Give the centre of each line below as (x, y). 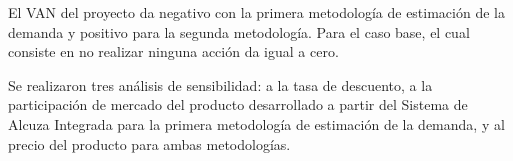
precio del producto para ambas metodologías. (149, 143)
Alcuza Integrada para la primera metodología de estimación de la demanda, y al (256, 123)
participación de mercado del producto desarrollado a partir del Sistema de (238, 104)
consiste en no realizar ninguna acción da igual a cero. (173, 51)
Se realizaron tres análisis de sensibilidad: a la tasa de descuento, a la (220, 84)
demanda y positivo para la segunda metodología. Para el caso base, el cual (239, 31)
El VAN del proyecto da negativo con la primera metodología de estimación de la (256, 12)
